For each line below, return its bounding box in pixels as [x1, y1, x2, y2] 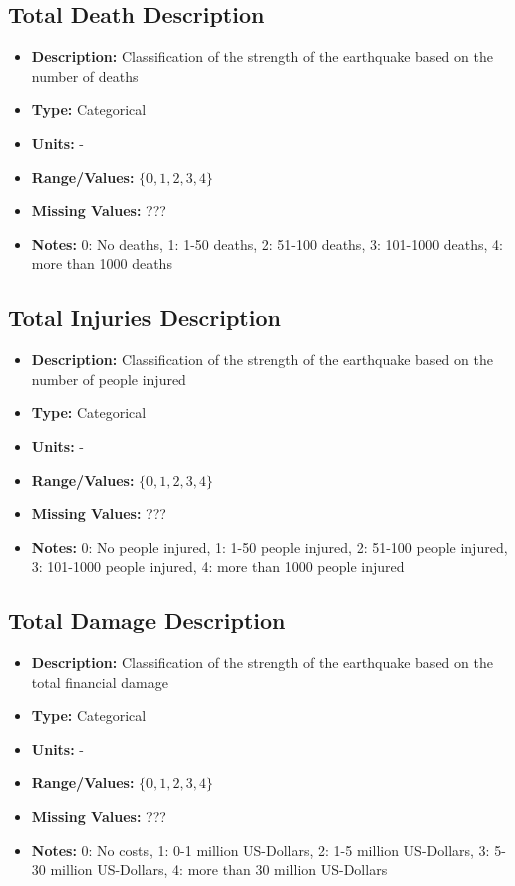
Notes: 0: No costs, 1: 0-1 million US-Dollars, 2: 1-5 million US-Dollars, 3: [31, 839, 490, 860]
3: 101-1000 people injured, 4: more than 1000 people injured [31, 556, 405, 577]
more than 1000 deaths [31, 253, 172, 274]
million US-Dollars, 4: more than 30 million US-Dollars [50, 859, 388, 880]
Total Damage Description [8, 605, 286, 636]
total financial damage [31, 671, 168, 692]
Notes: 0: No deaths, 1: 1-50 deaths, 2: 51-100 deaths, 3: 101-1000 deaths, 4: [31, 233, 504, 254]
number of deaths [31, 65, 139, 86]
